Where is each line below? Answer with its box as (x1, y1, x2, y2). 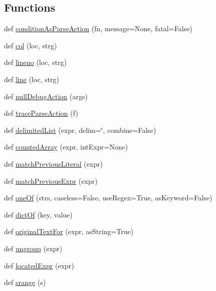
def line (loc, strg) (4, 74, 59, 84)
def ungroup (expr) (4, 243, 63, 253)
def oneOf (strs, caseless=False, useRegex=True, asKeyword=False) (4, 192, 212, 203)
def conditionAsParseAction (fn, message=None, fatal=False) (4, 23, 192, 34)
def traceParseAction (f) (4, 108, 78, 118)
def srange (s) (4, 277, 46, 287)
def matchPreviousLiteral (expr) (4, 158, 103, 169)
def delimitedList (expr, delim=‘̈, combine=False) (4, 124, 156, 135)
